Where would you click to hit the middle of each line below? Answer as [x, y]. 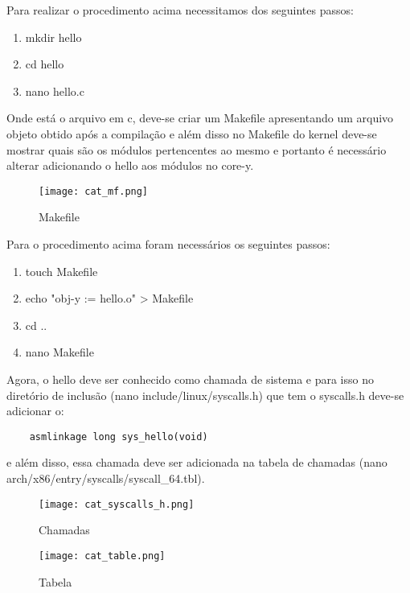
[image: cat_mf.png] [94, 191]
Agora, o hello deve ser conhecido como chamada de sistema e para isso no [190, 379]
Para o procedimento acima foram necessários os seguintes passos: [168, 244]
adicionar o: [35, 411]
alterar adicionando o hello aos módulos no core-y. [130, 165]
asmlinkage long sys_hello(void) [119, 437]
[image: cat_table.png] [102, 556]
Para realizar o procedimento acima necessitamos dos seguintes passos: [180, 10]
